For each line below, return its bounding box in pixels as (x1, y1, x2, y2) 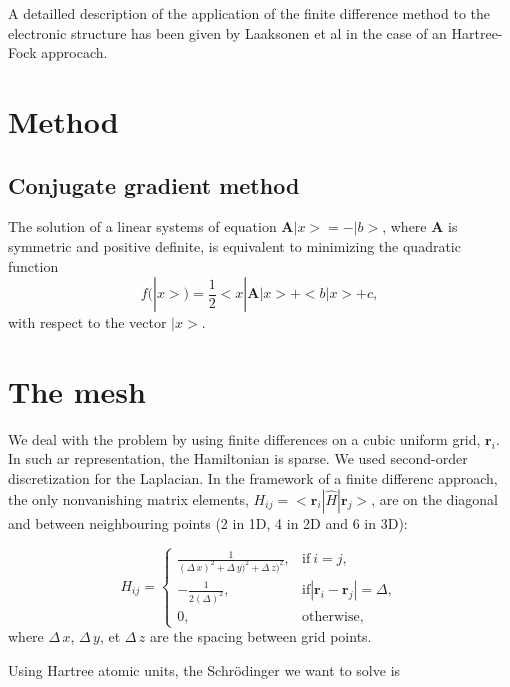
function (8, 255, 59, 276)
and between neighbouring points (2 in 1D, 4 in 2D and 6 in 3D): (8, 512, 408, 533)
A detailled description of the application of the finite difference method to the (8, 3, 491, 23)
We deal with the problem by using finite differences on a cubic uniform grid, (8, 428, 481, 449)
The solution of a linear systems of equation (8, 216, 277, 237)
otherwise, (302, 609, 364, 624)
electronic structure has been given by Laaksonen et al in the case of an (8, 22, 447, 43)
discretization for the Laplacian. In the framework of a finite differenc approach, (8, 468, 498, 489)
